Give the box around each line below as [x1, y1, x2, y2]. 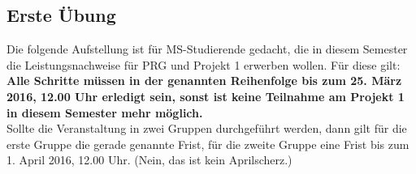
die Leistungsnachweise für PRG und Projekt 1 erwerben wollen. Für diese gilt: [6, 56, 401, 73]
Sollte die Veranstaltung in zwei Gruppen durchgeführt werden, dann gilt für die [6, 120, 407, 137]
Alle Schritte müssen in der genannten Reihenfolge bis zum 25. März [6, 72, 402, 89]
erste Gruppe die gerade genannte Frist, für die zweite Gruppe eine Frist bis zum [6, 135, 409, 152]
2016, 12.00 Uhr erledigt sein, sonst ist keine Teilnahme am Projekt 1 [6, 87, 405, 104]
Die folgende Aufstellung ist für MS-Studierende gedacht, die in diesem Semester [6, 40, 408, 57]
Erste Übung [6, 2, 116, 28]
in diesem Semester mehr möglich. [6, 104, 203, 121]
